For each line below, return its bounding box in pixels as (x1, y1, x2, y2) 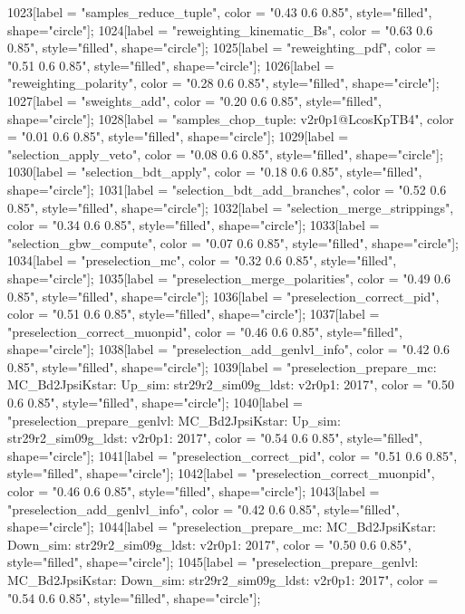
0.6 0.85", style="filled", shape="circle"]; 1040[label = (7, 393, 303, 412)
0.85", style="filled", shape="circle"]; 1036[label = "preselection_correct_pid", (7, 286, 440, 305)
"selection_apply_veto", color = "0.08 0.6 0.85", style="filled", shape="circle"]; (7, 144, 443, 163)
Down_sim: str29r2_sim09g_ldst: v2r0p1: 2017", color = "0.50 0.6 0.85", (7, 534, 412, 553)
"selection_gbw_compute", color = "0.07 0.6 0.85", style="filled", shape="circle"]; (7, 233, 459, 252)
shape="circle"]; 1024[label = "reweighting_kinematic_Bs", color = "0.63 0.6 (7, 20, 433, 39)
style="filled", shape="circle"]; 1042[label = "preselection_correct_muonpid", (7, 464, 435, 483)
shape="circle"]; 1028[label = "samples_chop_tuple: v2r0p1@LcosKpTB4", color (7, 109, 454, 128)
